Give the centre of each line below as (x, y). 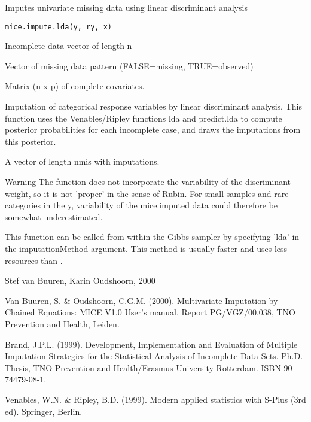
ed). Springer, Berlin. (44, 411)
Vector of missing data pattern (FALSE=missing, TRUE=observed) (129, 66)
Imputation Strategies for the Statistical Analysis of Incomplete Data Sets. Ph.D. (154, 356)
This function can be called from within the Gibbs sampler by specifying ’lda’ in (152, 237)
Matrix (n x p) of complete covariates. (75, 86)
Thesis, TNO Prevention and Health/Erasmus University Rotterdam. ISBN (143, 367)
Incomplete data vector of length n (68, 46)
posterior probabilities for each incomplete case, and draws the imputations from (153, 130)
